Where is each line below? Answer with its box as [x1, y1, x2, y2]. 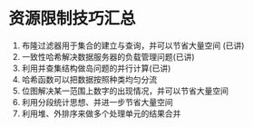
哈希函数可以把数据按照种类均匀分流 [21, 73, 158, 84]
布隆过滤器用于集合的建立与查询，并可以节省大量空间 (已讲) [21, 40, 245, 51]
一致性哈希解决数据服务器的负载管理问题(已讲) [21, 51, 196, 62]
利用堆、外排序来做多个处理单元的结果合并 [21, 108, 181, 119]
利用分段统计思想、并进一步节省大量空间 [21, 96, 173, 107]
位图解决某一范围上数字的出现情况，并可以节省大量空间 [21, 85, 229, 96]
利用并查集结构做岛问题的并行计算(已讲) [21, 63, 171, 73]
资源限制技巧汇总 [8, 8, 137, 29]
